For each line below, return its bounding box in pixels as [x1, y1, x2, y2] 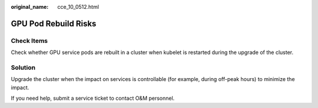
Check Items [11, 36, 48, 45]
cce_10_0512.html [57, 4, 100, 10]
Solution [11, 63, 36, 72]
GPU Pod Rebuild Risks [11, 18, 97, 29]
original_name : [11, 4, 49, 10]
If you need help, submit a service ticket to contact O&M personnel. [11, 95, 175, 102]
